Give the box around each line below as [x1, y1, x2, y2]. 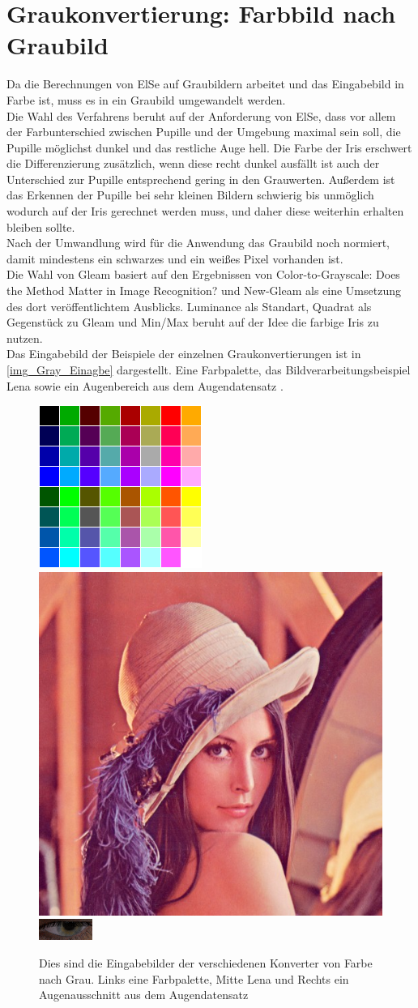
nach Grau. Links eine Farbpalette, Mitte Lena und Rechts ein [39, 970, 349, 987]
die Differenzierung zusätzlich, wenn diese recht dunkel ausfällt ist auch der [6, 155, 380, 172]
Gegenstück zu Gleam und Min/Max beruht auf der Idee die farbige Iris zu [6, 314, 379, 331]
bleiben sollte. [6, 218, 75, 235]
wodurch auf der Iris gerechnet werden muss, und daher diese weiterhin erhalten [6, 203, 404, 220]
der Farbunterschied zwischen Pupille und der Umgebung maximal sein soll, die [6, 123, 401, 140]
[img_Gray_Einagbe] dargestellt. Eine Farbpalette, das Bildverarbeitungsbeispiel [6, 361, 411, 378]
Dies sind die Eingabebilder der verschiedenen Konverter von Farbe [39, 954, 373, 971]
